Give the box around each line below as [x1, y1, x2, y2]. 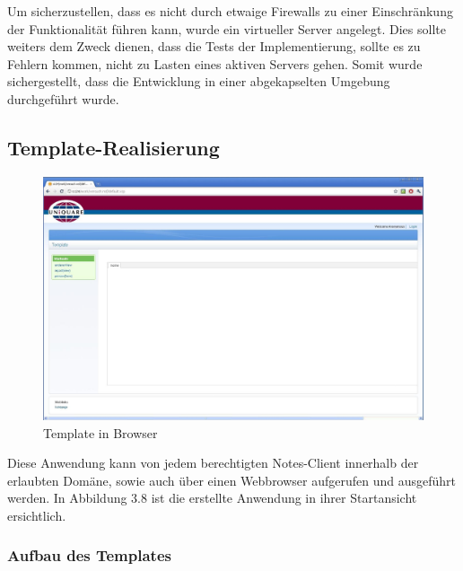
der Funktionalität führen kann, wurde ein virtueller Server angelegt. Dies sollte [7, 19, 446, 38]
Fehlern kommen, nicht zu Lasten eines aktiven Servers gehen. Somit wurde [7, 54, 423, 73]
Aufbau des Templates [7, 544, 171, 567]
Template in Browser [43, 423, 158, 442]
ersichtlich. [7, 505, 66, 524]
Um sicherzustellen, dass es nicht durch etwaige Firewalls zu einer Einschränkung [7, 2, 453, 20]
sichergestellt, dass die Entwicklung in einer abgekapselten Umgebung [7, 72, 390, 91]
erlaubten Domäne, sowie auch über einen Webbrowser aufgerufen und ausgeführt [7, 470, 457, 489]
